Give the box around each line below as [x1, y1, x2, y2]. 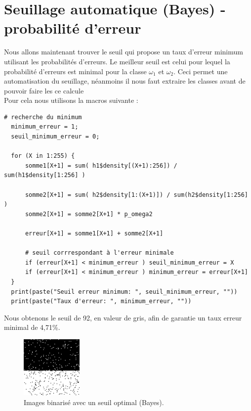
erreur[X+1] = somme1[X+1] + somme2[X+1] [25, 230, 164, 237]
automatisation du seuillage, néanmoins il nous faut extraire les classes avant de [4, 76, 246, 86]
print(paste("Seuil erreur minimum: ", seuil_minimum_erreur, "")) [11, 288, 238, 295]
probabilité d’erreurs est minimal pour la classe [4, 66, 147, 76]
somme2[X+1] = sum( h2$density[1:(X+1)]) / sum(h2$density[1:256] [25, 191, 248, 198]
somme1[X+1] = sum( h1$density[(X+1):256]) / [25, 162, 177, 169]
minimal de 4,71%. [4, 322, 60, 332]
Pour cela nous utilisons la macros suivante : [4, 95, 138, 105]
